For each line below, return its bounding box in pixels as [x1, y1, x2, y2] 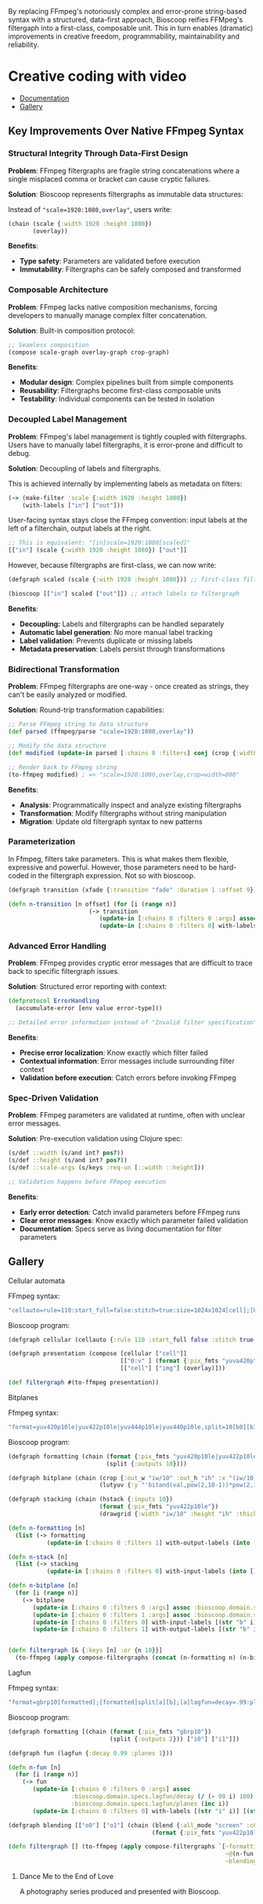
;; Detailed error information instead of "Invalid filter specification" [8, 1019, 258, 1027]
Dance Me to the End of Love [19, 1872, 114, 1881]
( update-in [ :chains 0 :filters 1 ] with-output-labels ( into [46, 1538, 250, 1547]
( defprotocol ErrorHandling [8, 997, 100, 1005]
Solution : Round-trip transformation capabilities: [8, 706, 164, 715]
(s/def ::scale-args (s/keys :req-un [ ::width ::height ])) [8, 1164, 205, 1172]
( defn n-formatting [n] [8, 1524, 86, 1532]
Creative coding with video [8, 67, 187, 86]
